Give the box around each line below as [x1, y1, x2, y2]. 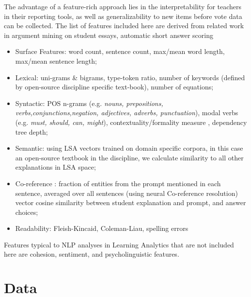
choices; [15, 207, 38, 217]
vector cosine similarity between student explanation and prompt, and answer [15, 197, 246, 208]
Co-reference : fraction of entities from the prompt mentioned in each [15, 178, 221, 188]
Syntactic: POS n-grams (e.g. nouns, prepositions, [15, 98, 163, 108]
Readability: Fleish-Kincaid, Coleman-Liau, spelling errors [15, 223, 188, 233]
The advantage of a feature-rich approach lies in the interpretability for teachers [4, 1, 242, 11]
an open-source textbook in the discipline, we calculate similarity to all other [15, 152, 244, 162]
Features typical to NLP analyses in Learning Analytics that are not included [4, 239, 234, 249]
